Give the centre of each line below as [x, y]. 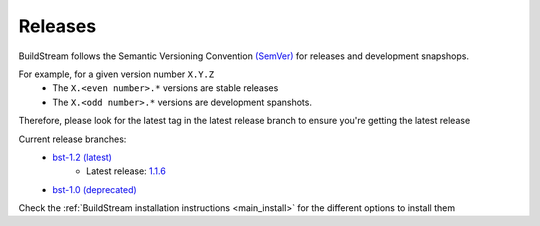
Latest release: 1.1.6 [126, 171]
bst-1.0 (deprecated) [94, 189]
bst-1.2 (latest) [82, 157]
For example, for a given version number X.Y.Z [116, 74]
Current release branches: [72, 139]
